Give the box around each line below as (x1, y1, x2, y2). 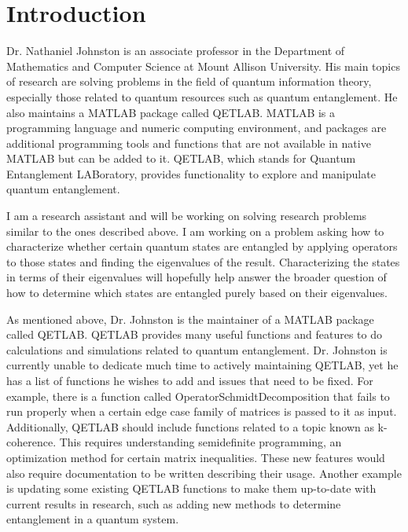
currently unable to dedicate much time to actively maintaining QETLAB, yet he (6, 357, 399, 373)
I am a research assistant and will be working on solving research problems (6, 207, 367, 224)
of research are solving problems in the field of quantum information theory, (6, 73, 372, 90)
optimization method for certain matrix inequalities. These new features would (6, 449, 385, 465)
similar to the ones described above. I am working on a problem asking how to (6, 222, 384, 239)
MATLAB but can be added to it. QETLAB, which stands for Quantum (6, 150, 356, 167)
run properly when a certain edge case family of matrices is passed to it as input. (6, 403, 397, 420)
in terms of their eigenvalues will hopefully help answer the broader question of (6, 269, 387, 285)
